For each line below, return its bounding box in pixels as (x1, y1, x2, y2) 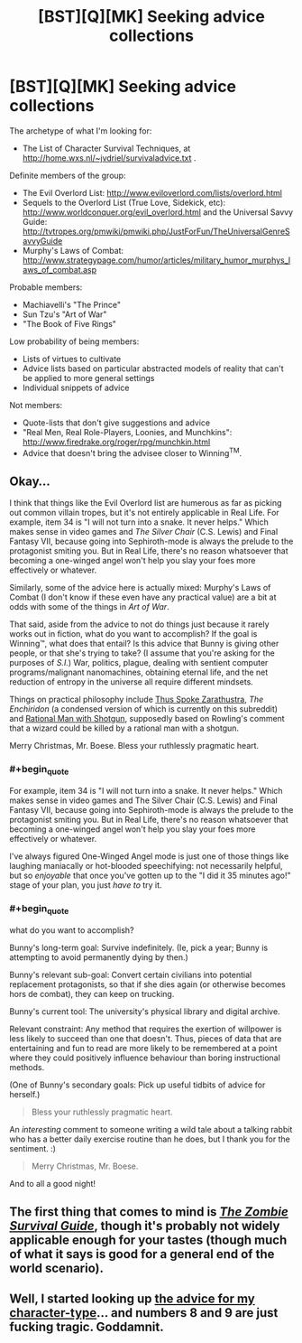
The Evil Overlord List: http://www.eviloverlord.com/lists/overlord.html (22, 187, 282, 198)
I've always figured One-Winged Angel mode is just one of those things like (9, 851, 289, 862)
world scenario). (9, 1260, 104, 1275)
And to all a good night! (9, 1178, 96, 1189)
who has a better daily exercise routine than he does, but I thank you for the (9, 1133, 290, 1144)
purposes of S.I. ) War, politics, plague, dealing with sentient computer (9, 658, 269, 668)
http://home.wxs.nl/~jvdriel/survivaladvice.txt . (22, 152, 197, 163)
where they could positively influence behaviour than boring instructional (9, 1052, 281, 1063)
